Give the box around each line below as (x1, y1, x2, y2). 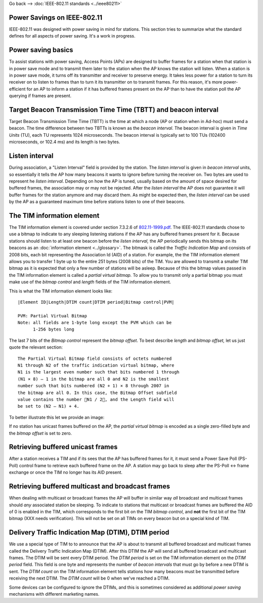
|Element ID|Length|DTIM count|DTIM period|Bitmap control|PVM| (18, 299, 175, 305)
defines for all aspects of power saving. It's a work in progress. (9, 33, 136, 39)
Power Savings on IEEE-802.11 (9, 13, 102, 21)
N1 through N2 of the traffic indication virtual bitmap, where (18, 363, 175, 368)
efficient (9, 86, 26, 92)
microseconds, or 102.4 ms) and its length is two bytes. (9, 139, 120, 145)
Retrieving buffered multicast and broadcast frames (9, 482, 170, 491)
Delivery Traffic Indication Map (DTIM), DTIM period (9, 528, 169, 537)
